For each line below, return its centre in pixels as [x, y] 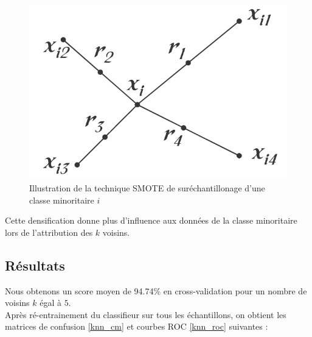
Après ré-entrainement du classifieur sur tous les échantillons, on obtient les [146, 314]
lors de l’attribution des [49, 232]
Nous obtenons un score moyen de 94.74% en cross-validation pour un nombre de [156, 290]
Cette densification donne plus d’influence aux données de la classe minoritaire [151, 220]
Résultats [35, 265]
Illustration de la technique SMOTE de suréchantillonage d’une [147, 187]
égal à [50, 303]
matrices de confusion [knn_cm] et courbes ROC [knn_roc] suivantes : [137, 326]
